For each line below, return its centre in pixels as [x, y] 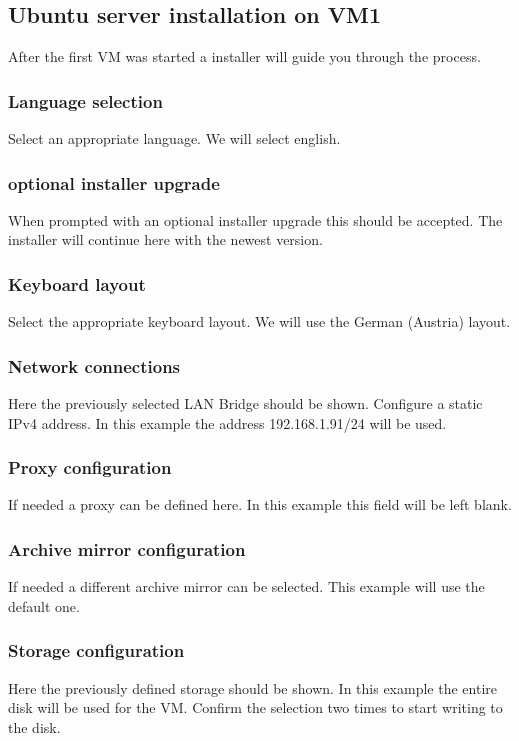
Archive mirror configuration [127, 548]
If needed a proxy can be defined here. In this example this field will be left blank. [260, 504]
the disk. [34, 726]
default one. [44, 605]
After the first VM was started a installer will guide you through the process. [244, 56]
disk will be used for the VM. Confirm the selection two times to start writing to [255, 707]
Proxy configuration [90, 467]
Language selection [85, 100]
